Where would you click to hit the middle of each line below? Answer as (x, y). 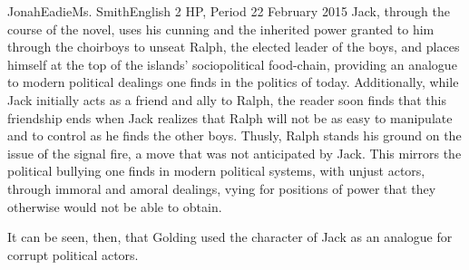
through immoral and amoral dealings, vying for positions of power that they (222, 188)
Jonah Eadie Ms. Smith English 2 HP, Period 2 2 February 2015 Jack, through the (229, 11)
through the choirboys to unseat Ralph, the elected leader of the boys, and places (234, 47)
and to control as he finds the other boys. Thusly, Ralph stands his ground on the (234, 135)
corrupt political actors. (73, 254)
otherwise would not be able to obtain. (115, 206)
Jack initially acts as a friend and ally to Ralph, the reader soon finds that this (227, 99)
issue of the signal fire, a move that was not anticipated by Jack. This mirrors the (234, 153)
